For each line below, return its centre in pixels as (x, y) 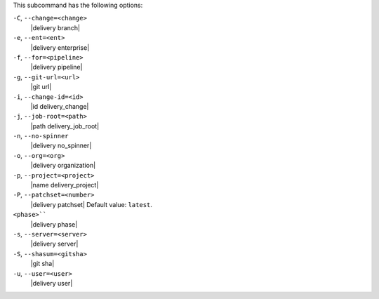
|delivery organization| (63, 166)
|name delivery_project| (65, 185)
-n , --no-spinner (41, 136)
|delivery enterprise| (60, 47)
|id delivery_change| (60, 106)
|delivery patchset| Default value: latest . (91, 204)
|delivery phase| (54, 224)
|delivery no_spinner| (61, 146)
